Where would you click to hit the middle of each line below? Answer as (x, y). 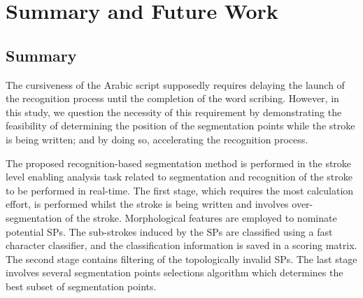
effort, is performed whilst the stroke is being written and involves (147, 204)
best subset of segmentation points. (81, 286)
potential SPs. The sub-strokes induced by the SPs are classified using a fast (169, 231)
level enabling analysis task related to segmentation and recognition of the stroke (179, 177)
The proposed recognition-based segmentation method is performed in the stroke (179, 163)
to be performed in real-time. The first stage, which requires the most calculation (180, 190)
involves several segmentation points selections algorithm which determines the (175, 272)
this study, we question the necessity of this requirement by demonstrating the (174, 112)
